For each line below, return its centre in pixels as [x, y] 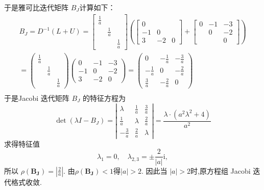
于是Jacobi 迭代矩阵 [37, 98]
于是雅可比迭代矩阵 [36, 7]
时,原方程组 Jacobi [220, 170]
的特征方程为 [104, 98]
